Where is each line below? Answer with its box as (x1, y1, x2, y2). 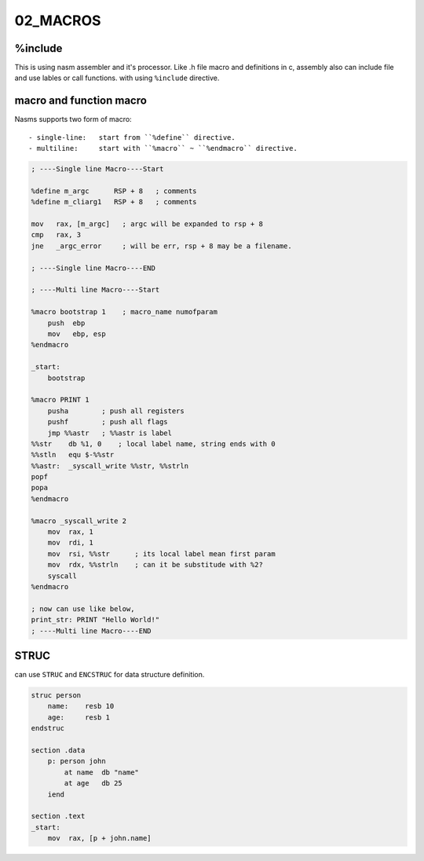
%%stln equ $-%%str (31, 450, 115, 460)
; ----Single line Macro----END (31, 263, 156, 273)
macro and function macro (14, 94, 147, 108)
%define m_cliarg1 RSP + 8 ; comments (31, 197, 197, 207)
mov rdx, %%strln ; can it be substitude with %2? (47, 560, 263, 570)
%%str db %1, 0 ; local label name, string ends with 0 (31, 439, 276, 448)
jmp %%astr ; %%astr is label (47, 428, 173, 438)
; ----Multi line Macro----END (31, 626, 152, 636)
